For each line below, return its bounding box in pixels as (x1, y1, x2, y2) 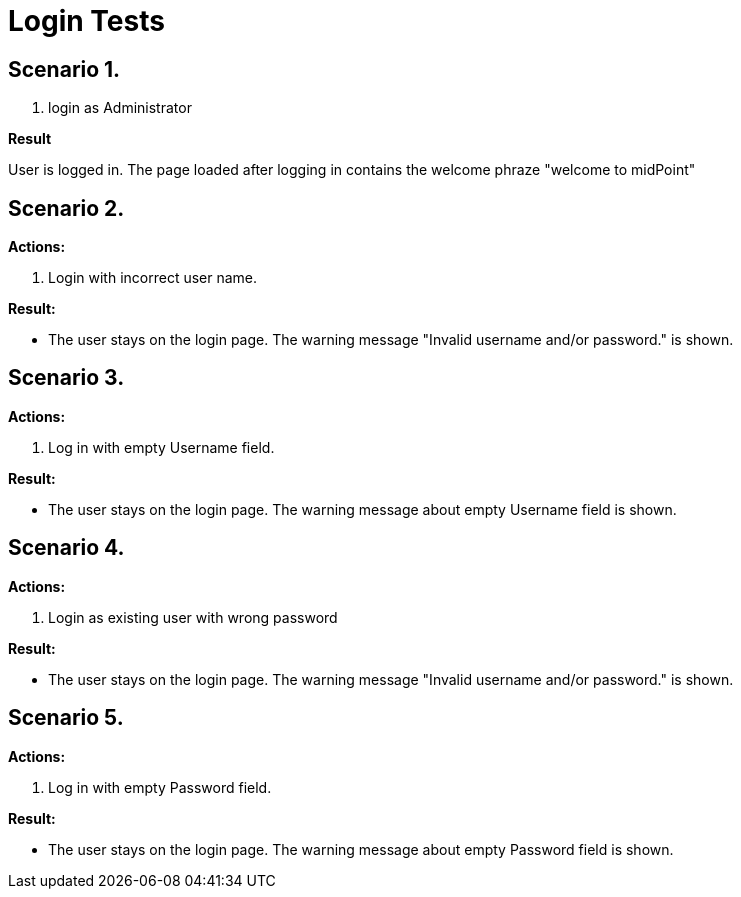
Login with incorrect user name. (48, 269, 258, 287)
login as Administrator (48, 99, 192, 117)
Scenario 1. (8, 56, 121, 82)
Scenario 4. (8, 535, 125, 561)
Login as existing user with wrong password (48, 608, 338, 626)
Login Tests (8, 4, 165, 38)
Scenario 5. (8, 705, 124, 731)
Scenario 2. (8, 195, 125, 221)
